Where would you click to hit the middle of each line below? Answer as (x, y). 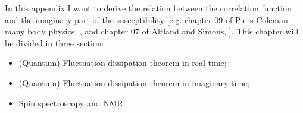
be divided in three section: (54, 43)
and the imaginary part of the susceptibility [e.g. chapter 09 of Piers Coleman (146, 19)
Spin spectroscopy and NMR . (74, 103)
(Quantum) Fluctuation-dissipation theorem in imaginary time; (134, 82)
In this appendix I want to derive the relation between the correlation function (148, 8)
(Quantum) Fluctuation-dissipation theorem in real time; (123, 63)
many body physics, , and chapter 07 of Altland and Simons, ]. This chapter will (152, 31)
